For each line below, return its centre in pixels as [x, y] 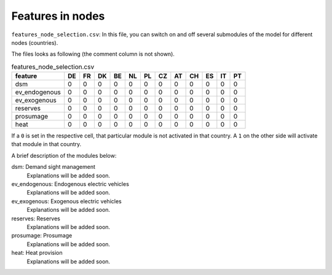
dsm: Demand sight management [53, 167]
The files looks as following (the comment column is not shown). [93, 54]
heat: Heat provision [37, 253]
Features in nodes [58, 16]
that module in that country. [46, 144]
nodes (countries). [35, 42]
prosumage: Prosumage [42, 236]
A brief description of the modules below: [64, 155]
